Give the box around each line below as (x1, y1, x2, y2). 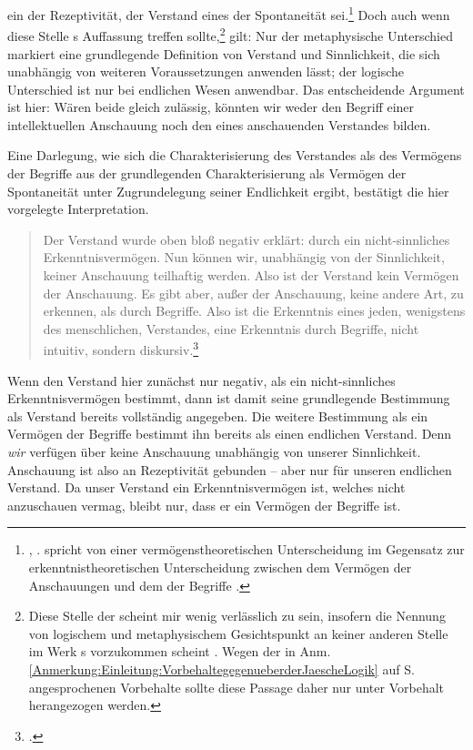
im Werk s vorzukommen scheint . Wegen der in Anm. (28, 642, 331, 661)
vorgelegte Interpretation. (7, 199, 149, 218)
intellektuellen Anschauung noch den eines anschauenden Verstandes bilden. (7, 115, 431, 134)
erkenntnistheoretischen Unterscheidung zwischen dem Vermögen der (28, 558, 412, 576)
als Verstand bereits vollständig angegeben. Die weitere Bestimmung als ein (7, 406, 428, 425)
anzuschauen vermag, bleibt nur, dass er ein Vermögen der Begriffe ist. (7, 495, 401, 514)
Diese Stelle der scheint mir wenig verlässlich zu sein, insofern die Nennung (28, 606, 446, 625)
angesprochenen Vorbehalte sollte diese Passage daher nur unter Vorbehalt (28, 677, 445, 696)
